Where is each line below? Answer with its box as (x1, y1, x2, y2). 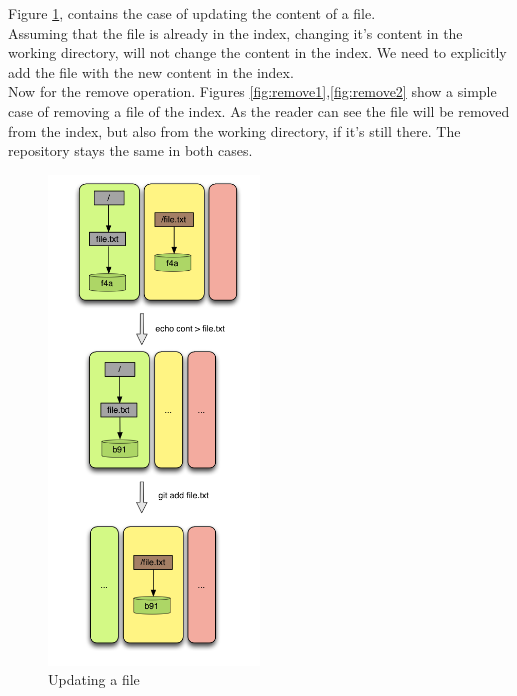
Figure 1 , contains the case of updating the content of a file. (8, 3, 376, 23)
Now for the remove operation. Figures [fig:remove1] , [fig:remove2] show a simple (8, 81, 497, 102)
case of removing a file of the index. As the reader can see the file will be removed (8, 100, 510, 121)
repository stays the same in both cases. (8, 140, 253, 161)
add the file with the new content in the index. (8, 61, 294, 82)
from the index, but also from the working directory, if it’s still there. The (8, 120, 461, 141)
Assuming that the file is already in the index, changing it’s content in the (8, 22, 463, 43)
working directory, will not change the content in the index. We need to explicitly (8, 42, 507, 63)
